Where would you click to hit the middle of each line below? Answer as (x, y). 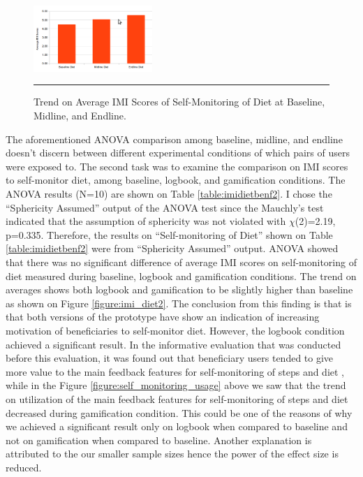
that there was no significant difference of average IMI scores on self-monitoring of (181, 262)
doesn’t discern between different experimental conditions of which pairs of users (178, 153)
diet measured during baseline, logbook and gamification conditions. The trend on (181, 276)
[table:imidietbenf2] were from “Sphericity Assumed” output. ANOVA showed (172, 248)
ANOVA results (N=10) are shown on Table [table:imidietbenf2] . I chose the (169, 194)
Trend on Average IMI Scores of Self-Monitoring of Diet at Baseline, (179, 102)
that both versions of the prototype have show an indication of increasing (163, 317)
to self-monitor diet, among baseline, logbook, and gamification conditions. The (176, 180)
